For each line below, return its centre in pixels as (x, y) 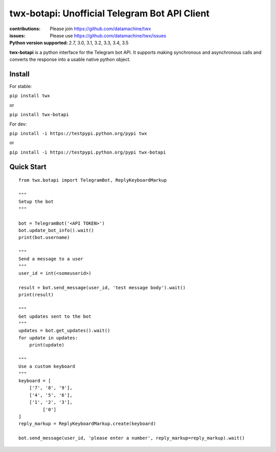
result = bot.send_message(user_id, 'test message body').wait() (102, 288)
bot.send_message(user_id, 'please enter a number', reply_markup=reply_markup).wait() (132, 438)
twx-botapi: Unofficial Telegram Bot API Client (109, 13)
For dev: (18, 124)
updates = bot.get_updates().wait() (64, 331)
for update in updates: (48, 338)
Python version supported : (39, 43)
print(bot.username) (44, 238)
